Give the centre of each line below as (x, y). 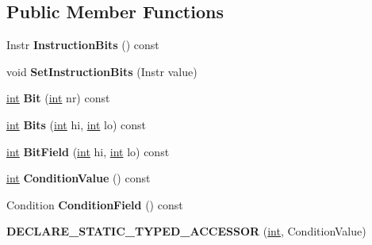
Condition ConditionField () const (95, 204)
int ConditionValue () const (79, 178)
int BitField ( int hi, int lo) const (88, 151)
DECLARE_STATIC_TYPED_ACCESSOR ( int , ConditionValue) (186, 231)
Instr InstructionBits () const (83, 45)
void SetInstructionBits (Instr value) (102, 71)
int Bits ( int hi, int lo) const (77, 124)
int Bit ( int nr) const (58, 98)
